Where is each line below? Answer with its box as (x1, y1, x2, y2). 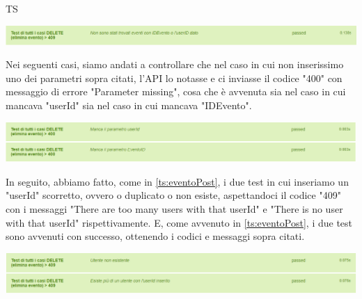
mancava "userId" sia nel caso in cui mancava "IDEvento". (6, 98, 252, 113)
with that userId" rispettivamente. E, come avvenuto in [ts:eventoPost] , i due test (6, 215, 353, 229)
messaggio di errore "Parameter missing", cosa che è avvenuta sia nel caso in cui (6, 84, 346, 99)
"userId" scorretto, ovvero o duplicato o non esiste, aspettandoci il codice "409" (6, 188, 341, 202)
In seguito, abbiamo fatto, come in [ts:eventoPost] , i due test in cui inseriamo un (6, 174, 349, 188)
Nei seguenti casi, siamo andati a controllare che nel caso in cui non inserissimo (6, 57, 344, 72)
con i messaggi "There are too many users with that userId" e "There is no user (6, 201, 343, 216)
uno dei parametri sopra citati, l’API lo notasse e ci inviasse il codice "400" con (6, 70, 343, 85)
